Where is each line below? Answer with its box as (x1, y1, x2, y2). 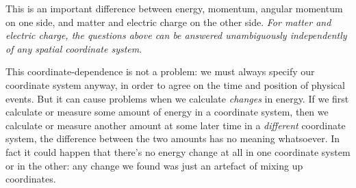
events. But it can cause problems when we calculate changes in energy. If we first (5, 91, 349, 105)
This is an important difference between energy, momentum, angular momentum (5, 1, 343, 15)
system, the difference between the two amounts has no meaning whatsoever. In (5, 131, 340, 146)
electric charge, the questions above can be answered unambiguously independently (5, 28, 347, 42)
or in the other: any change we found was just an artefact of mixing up (5, 158, 303, 172)
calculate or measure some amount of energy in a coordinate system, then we (5, 105, 329, 119)
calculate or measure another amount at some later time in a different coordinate (5, 118, 346, 132)
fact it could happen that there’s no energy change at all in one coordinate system (5, 144, 351, 159)
